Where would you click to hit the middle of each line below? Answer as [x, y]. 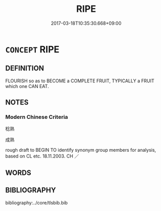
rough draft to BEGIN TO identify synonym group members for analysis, [81, 150]
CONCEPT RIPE [33, 49]
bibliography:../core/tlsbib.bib [37, 203]
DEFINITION [25, 68]
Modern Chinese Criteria [37, 117]
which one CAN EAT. [27, 86]
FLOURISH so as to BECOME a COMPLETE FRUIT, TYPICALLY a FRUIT [80, 81]
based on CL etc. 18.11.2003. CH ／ [42, 156]
